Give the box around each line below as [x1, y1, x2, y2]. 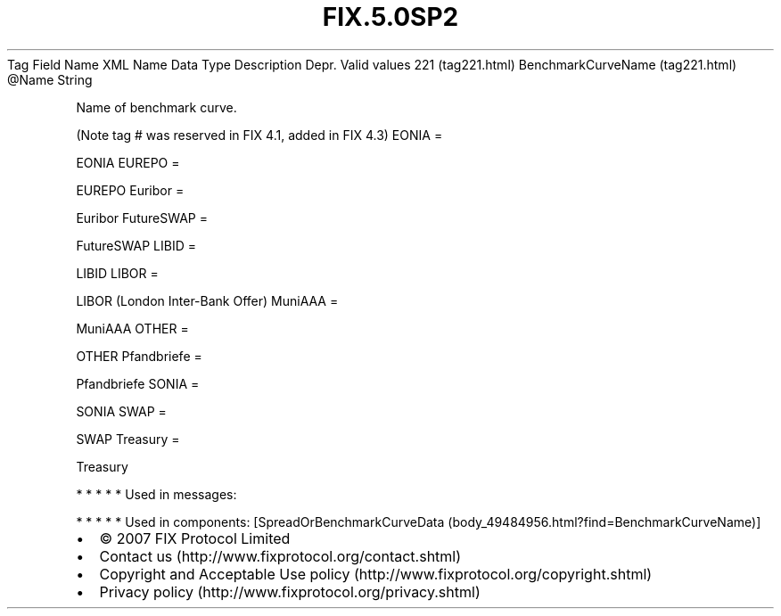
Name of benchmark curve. [76, 99, 237, 115]
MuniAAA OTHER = [76, 320, 189, 336]
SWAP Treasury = [76, 431, 180, 447]
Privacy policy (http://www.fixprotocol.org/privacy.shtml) [99, 582, 481, 601]
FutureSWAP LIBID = [76, 237, 196, 253]
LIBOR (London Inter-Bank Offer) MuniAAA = [76, 292, 339, 308]
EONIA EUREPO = [76, 154, 180, 170]
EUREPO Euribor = [76, 182, 185, 198]
